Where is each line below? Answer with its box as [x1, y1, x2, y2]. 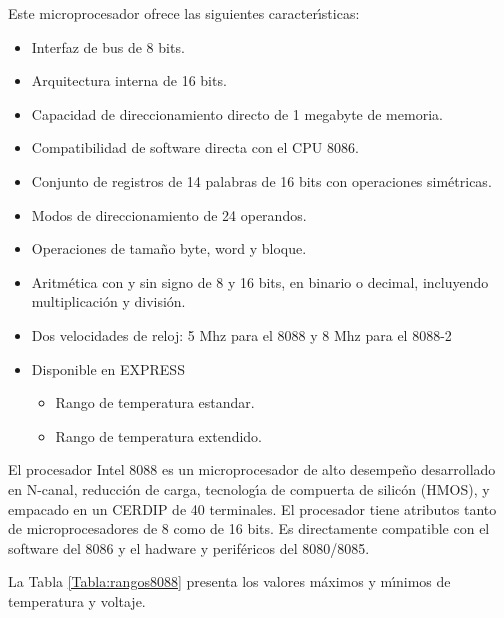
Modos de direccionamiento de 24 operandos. [31, 204, 307, 225]
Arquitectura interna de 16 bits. [31, 70, 227, 91]
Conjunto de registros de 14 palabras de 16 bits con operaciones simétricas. [31, 170, 492, 191]
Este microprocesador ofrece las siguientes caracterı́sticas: [8, 3, 360, 23]
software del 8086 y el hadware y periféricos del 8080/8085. [8, 537, 370, 558]
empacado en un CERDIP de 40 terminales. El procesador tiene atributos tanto [8, 498, 497, 519]
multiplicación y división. [31, 291, 186, 312]
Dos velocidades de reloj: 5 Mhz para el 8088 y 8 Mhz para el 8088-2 [31, 324, 452, 345]
